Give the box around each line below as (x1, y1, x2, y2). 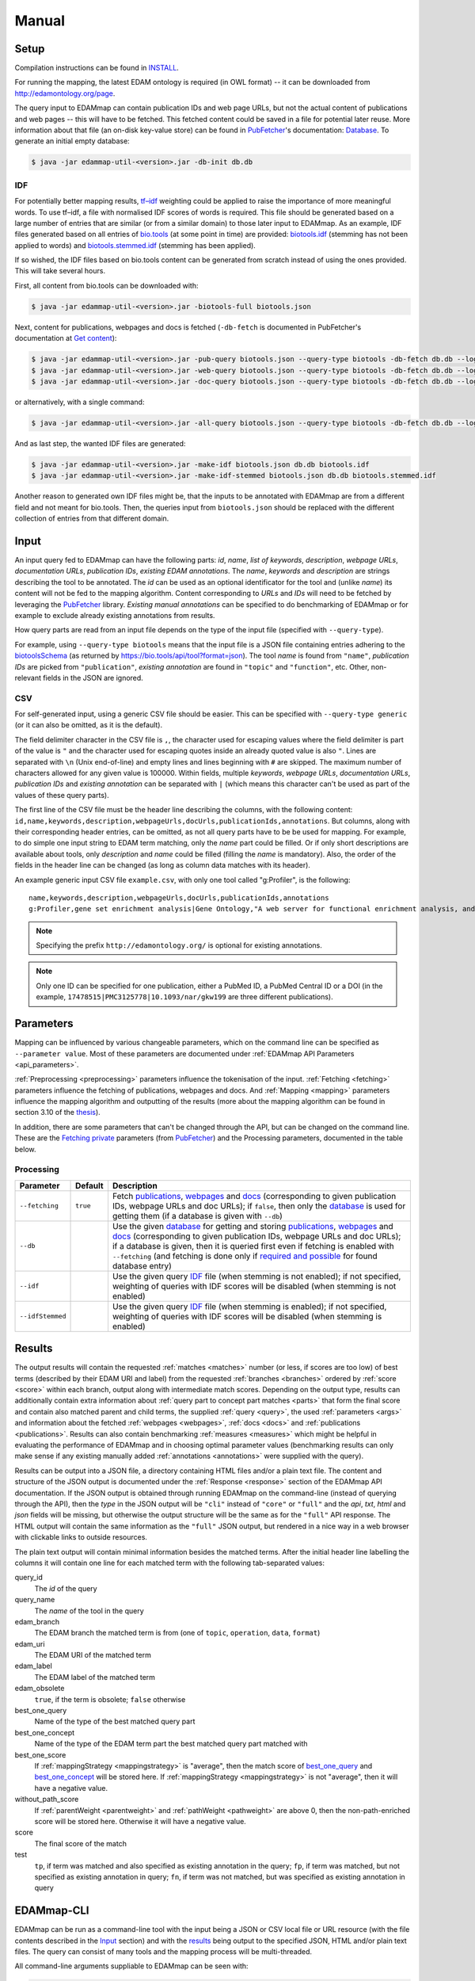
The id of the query (34, 1583, 98, 1593)
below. (14, 1144, 36, 1154)
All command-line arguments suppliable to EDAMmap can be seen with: (14, 1961, 249, 1971)
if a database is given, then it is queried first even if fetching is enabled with (112, 1240, 395, 1251)
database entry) (112, 1260, 172, 1271)
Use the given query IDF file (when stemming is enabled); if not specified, (112, 1300, 387, 1311)
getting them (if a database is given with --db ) (112, 1210, 283, 1221)
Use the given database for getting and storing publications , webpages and (112, 1220, 393, 1231)
